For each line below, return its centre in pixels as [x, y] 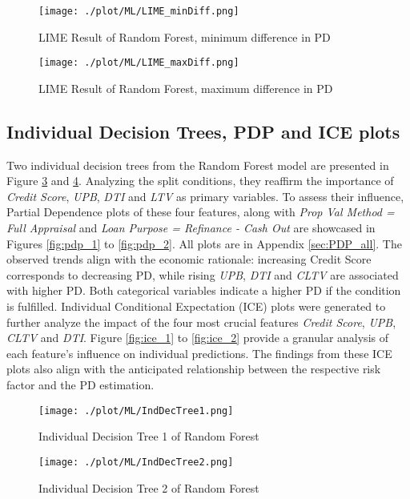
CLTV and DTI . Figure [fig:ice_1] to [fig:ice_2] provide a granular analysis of [197, 338]
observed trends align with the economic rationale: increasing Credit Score [189, 259]
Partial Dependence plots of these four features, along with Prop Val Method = [201, 212]
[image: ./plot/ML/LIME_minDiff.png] [139, 11]
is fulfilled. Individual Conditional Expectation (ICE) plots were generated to [196, 306]
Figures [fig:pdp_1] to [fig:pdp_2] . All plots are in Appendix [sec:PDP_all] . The [204, 243]
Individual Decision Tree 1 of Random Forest [149, 436]
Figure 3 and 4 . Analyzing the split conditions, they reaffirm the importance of [200, 181]
